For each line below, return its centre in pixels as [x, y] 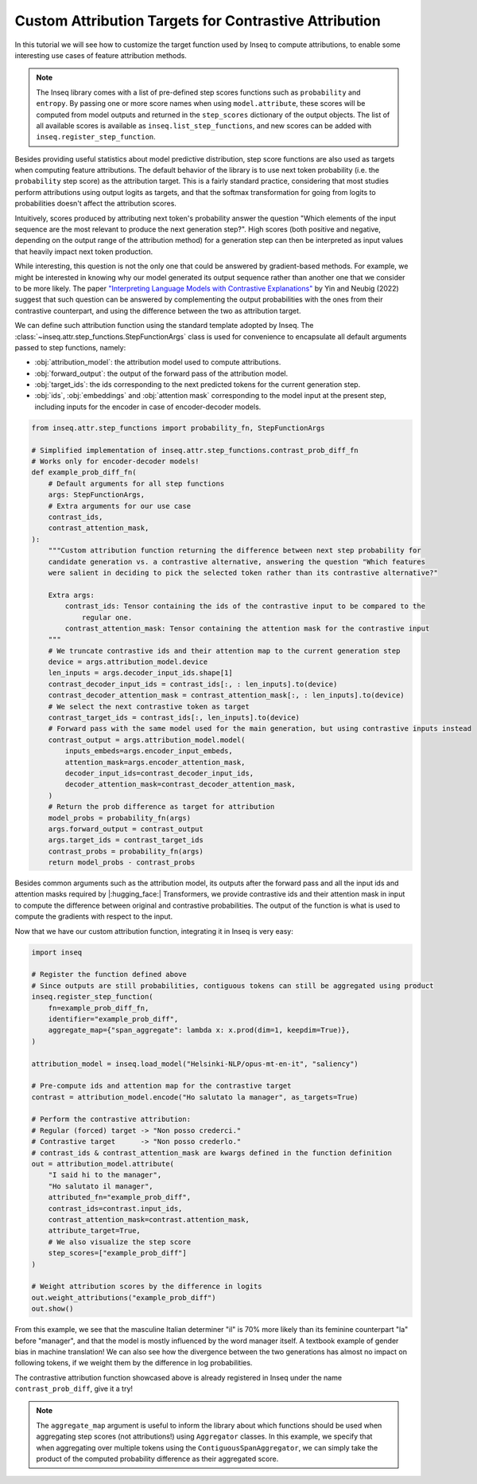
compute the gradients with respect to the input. [94, 916]
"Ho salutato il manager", [101, 1186]
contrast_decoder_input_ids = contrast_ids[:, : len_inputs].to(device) [193, 684]
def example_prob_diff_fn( [84, 473]
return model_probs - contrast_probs [122, 863]
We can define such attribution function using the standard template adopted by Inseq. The [164, 326]
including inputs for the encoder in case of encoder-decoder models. [148, 407]
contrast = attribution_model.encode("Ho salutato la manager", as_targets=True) [195, 1097]
